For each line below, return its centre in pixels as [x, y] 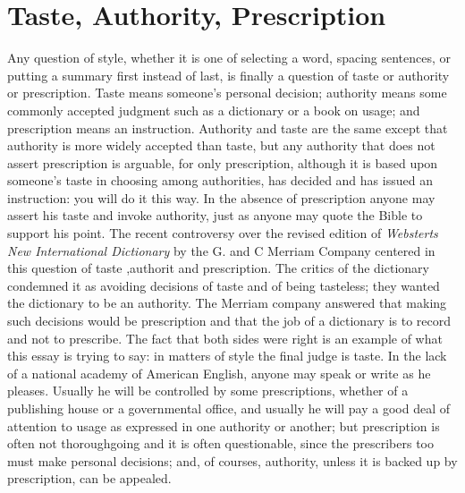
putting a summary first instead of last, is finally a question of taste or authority [228, 75]
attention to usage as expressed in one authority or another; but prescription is [224, 425]
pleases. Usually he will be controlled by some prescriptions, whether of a [208, 391]
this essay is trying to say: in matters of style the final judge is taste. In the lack [227, 356]
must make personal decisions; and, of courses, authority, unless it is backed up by [232, 460]
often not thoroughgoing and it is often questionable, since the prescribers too [220, 443]
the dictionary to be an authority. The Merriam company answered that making [227, 303]
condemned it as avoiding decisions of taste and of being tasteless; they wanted [224, 285]
